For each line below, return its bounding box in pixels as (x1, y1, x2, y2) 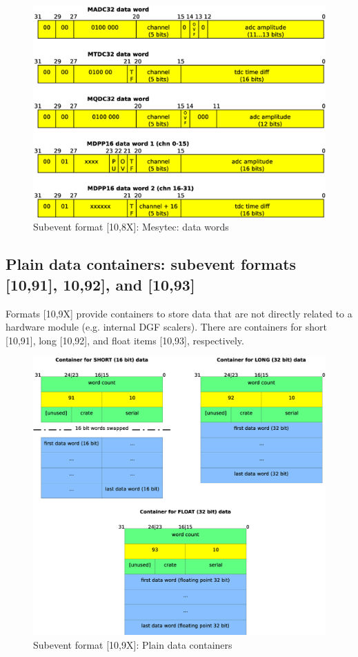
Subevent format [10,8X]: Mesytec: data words (33, 219, 229, 234)
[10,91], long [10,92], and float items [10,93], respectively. (6, 333, 244, 347)
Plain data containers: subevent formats (6, 253, 297, 275)
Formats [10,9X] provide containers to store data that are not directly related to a (6, 306, 352, 320)
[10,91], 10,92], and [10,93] (6, 273, 195, 295)
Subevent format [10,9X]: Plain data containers (33, 637, 232, 651)
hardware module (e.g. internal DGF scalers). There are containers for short (6, 320, 327, 334)
